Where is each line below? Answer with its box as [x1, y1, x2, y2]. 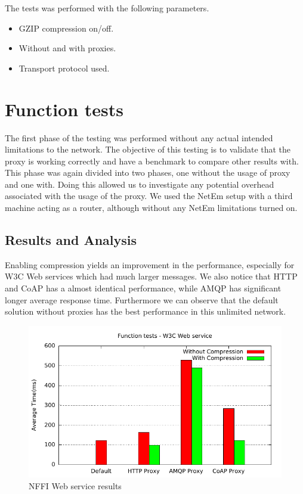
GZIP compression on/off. [18, 21, 114, 34]
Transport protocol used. [18, 61, 110, 74]
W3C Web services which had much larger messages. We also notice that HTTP [5, 270, 298, 282]
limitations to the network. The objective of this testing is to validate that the [5, 143, 291, 156]
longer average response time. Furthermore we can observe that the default [5, 293, 279, 306]
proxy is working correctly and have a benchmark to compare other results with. [5, 154, 299, 167]
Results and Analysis [5, 231, 137, 249]
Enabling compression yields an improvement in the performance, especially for [5, 258, 295, 271]
